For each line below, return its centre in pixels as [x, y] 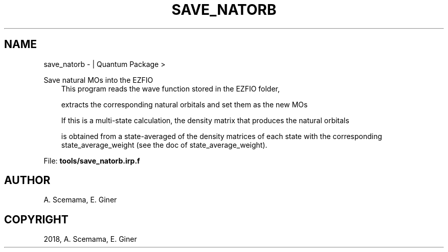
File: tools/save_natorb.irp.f [92, 161]
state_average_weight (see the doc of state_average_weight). [164, 145]
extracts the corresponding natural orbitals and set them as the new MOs [184, 104]
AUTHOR [27, 180]
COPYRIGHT [36, 219]
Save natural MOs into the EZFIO [98, 80]
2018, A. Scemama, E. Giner [90, 239]
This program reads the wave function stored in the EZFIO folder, [171, 88]
